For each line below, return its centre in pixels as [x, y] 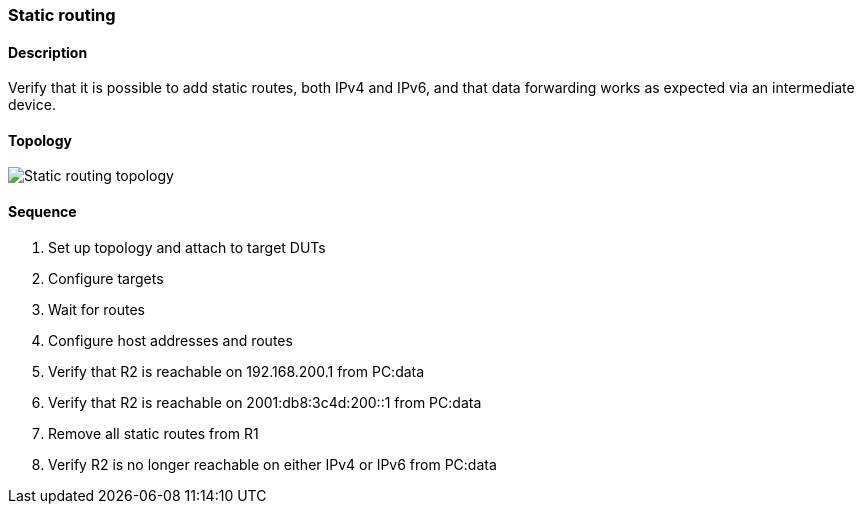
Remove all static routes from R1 [153, 433]
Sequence [42, 212]
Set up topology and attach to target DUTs [187, 247]
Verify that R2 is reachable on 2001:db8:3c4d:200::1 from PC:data [265, 402]
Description [48, 52]
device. [32, 105]
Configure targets [106, 278]
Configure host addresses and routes [170, 340]
